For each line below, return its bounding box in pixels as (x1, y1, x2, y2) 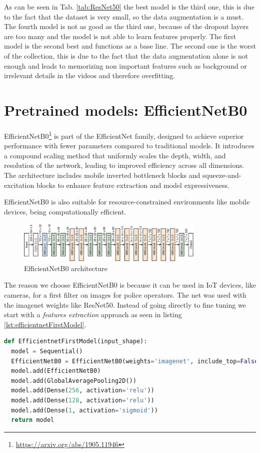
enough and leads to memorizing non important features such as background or (4, 60, 247, 71)
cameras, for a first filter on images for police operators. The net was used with (4, 290, 246, 300)
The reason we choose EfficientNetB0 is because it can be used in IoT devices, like (4, 280, 256, 290)
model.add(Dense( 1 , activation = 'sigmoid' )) (11, 406, 158, 414)
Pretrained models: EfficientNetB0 (4, 99, 247, 120)
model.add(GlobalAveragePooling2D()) (11, 377, 136, 384)
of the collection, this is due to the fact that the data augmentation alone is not (4, 50, 248, 61)
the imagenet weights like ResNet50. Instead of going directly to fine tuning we (4, 299, 246, 310)
